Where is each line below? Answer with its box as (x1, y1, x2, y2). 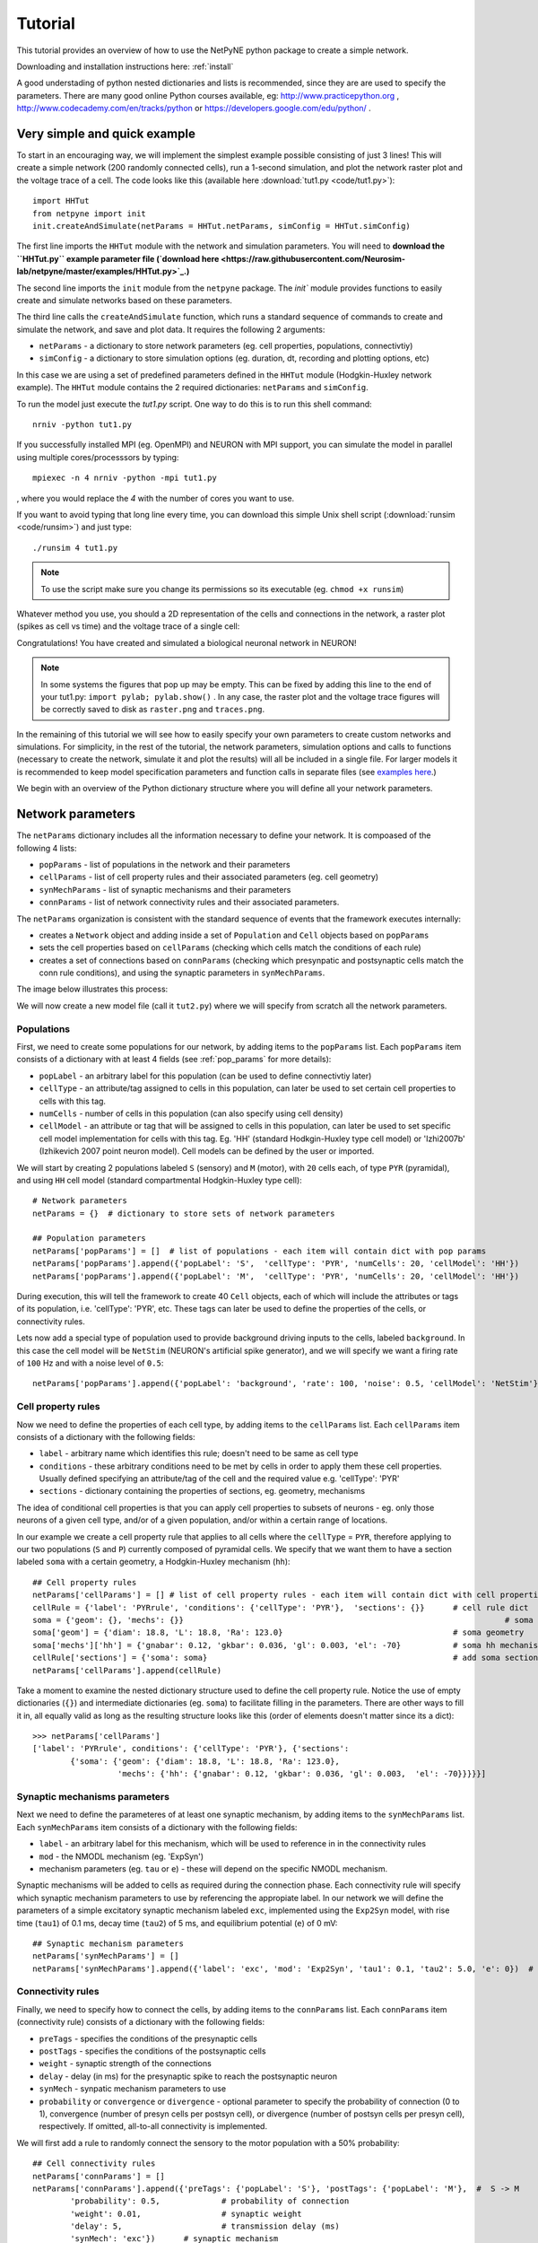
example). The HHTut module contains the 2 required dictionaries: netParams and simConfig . (16, 382, 369, 393)
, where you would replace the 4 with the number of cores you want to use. (16, 493, 295, 503)
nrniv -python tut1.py (32, 420, 133, 430)
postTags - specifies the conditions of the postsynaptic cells (39, 2046, 266, 2056)
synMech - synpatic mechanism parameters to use (39, 2083, 227, 2094)
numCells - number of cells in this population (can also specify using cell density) (39, 1108, 344, 1119)
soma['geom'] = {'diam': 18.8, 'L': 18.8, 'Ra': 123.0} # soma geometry (32, 1628, 525, 1637)
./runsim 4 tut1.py (32, 543, 118, 553)
